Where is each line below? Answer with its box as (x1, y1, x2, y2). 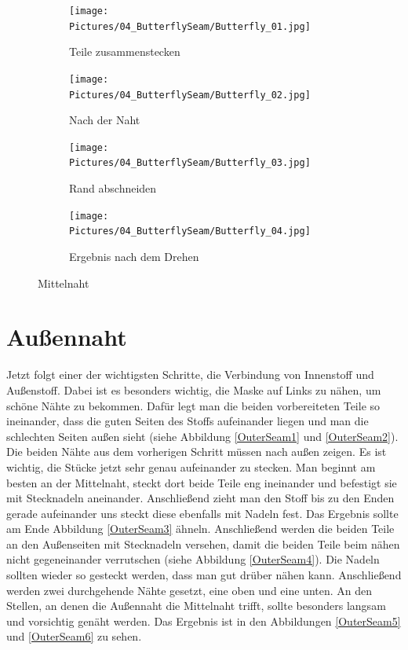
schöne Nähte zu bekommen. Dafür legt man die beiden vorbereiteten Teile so (6, 397, 381, 413)
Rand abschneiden (69, 180, 157, 196)
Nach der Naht (69, 112, 140, 128)
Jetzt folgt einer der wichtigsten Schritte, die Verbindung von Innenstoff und (6, 366, 374, 383)
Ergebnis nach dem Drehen (69, 248, 199, 265)
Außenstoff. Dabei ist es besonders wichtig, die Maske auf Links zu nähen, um (6, 381, 381, 398)
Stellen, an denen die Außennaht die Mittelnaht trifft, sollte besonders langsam (6, 597, 386, 614)
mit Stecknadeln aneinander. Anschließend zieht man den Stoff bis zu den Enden (6, 490, 395, 506)
